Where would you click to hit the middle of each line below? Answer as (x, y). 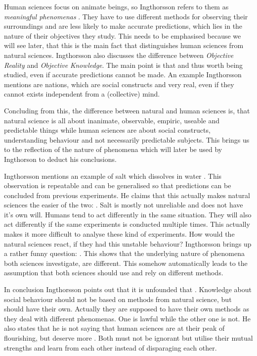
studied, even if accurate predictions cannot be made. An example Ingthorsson (123, 75)
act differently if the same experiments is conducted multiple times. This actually (127, 224)
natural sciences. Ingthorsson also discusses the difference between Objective (119, 55)
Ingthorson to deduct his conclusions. (60, 159)
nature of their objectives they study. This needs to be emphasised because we (123, 35)
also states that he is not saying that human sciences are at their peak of (114, 328)
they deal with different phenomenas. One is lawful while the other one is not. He (127, 318)
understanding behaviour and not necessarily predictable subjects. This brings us (127, 139)
